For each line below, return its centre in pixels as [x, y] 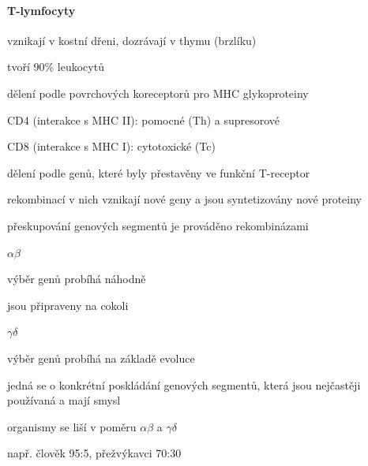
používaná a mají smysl [64, 400]
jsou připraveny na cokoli [68, 305]
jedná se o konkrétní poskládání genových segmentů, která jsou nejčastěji [184, 384]
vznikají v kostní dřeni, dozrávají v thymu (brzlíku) [132, 40]
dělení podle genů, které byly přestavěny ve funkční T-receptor [159, 172]
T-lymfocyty [41, 10]
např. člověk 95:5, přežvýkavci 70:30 [94, 453]
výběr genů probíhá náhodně [77, 279]
